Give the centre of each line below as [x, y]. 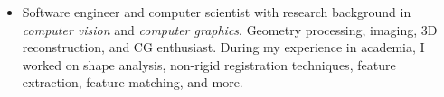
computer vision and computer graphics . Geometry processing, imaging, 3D [230, 29]
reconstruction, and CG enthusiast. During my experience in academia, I [223, 47]
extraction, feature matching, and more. [132, 82]
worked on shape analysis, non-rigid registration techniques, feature [209, 64]
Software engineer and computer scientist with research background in [217, 12]
